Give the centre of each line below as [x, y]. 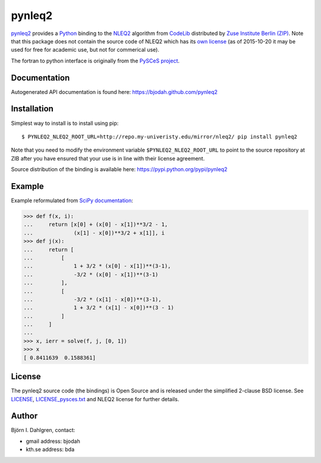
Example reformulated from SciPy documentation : [72, 200]
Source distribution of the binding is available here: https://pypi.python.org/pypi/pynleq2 [119, 169]
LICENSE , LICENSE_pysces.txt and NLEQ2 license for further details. [95, 399]
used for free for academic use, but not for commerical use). [85, 50]
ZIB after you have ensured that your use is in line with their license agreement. [108, 158]
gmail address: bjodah [53, 441]
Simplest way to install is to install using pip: [65, 123]
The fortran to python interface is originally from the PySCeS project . [95, 61]
